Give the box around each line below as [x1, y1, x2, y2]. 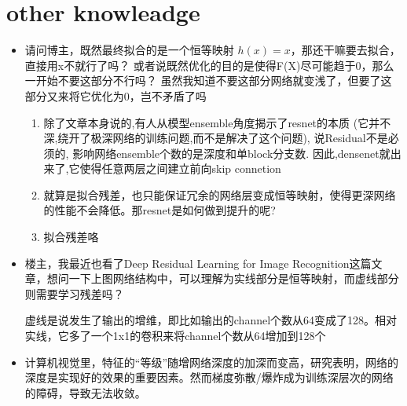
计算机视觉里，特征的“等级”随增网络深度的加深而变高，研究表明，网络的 [24, 353, 399, 370]
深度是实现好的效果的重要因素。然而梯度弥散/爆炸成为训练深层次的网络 [24, 369, 394, 386]
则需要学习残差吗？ [24, 285, 124, 302]
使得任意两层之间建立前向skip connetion [79, 160, 281, 177]
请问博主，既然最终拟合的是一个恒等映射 [24, 42, 234, 58]
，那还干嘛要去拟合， [290, 42, 401, 58]
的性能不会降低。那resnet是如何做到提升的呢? [43, 202, 276, 218]
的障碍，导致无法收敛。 [24, 384, 146, 401]
